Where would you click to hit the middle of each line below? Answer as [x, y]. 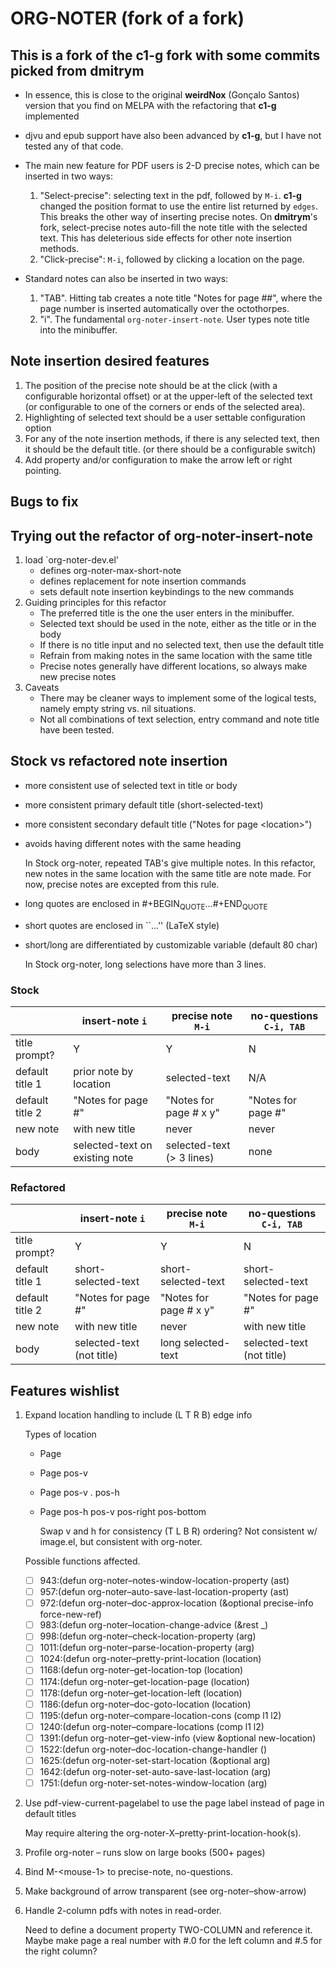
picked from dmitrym [77, 70]
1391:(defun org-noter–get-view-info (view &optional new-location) [178, 1738]
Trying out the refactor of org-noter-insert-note [162, 535]
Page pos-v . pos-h [79, 1493]
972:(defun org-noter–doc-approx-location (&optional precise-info [176, 1603]
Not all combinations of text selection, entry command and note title [179, 719]
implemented [52, 116]
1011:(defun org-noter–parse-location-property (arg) [147, 1648]
